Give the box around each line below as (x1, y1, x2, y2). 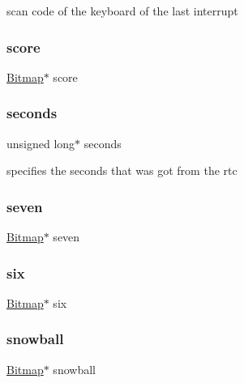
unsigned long (6, 134, 75, 151)
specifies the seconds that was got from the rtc (6, 162, 238, 179)
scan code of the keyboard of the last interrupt (6, 2, 238, 19)
